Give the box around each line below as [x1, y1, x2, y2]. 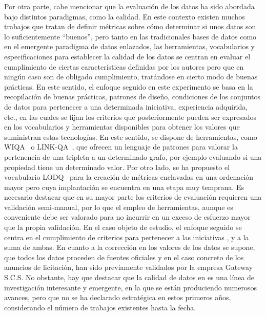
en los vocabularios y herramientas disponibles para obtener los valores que [4, 121, 240, 132]
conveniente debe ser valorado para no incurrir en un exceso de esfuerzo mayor [4, 212, 251, 222]
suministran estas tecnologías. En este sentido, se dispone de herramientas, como [4, 131, 257, 142]
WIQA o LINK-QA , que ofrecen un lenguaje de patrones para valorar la [4, 141, 238, 152]
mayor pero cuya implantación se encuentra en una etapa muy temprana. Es [4, 181, 244, 192]
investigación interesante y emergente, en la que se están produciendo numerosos [4, 282, 257, 292]
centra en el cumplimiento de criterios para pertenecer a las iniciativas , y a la [4, 231, 249, 242]
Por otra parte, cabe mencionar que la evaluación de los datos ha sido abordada [4, 1, 255, 11]
